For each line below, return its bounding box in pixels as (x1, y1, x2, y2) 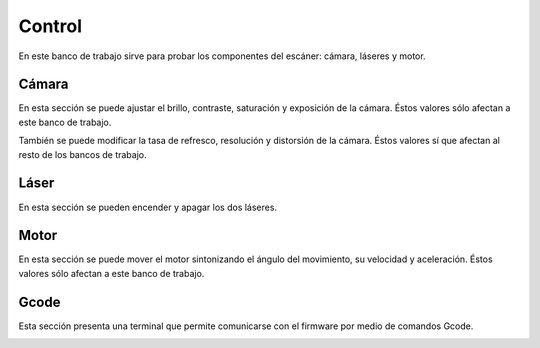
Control (18, 15, 83, 37)
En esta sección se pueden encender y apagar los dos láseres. (18, 201, 278, 213)
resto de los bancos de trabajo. (18, 148, 147, 160)
